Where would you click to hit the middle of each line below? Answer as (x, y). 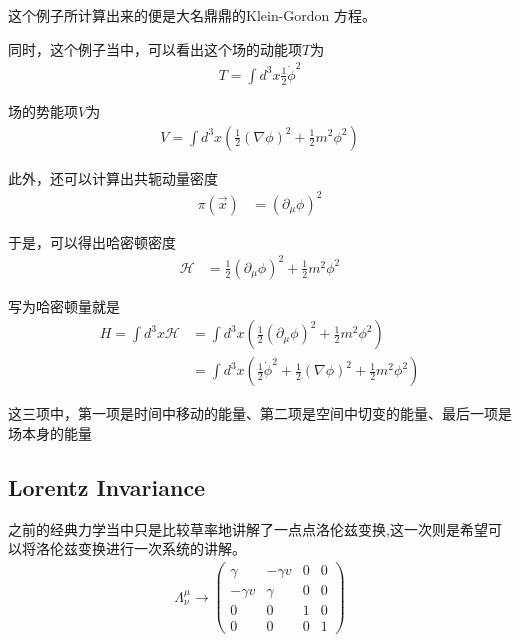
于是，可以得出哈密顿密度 (92, 241)
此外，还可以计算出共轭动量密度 (113, 177)
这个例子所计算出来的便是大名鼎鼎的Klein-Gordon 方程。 (192, 15)
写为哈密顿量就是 (64, 305)
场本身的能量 (50, 433)
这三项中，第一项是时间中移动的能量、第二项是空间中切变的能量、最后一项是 (260, 413)
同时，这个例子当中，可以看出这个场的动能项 (155, 48)
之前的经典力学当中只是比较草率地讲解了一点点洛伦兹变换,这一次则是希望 (248, 528)
